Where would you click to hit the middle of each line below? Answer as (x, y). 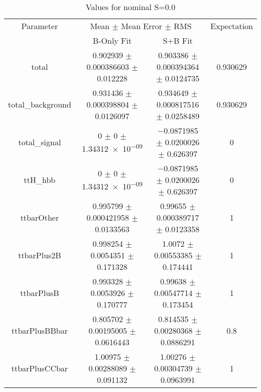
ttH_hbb (40, 180)
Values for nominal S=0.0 (130, 7)
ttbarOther (40, 217)
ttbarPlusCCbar (40, 368)
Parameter (40, 26)
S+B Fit (178, 40)
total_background (40, 104)
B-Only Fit (112, 40)
